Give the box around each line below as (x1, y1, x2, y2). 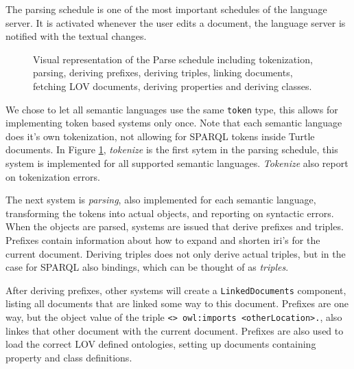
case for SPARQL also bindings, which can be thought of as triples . (5, 260, 289, 274)
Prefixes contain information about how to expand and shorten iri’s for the (5, 232, 320, 247)
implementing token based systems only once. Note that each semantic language (5, 115, 342, 130)
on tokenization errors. (5, 169, 100, 183)
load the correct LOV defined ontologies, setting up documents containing (5, 337, 316, 351)
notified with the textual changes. (5, 29, 147, 43)
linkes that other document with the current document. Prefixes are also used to (5, 323, 344, 337)
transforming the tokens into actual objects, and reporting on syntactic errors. (5, 205, 334, 220)
